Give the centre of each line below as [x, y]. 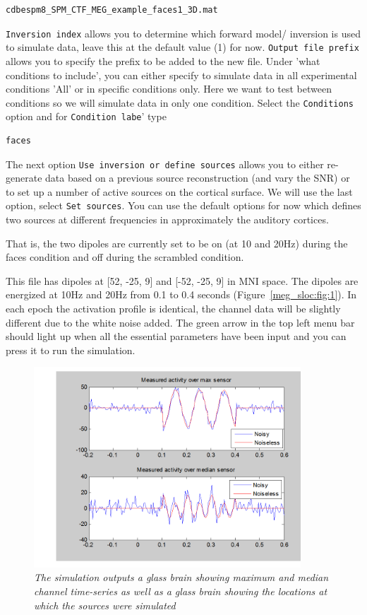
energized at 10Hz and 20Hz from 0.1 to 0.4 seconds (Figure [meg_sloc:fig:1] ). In [181, 294]
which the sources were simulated [105, 605]
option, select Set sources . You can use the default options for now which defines [183, 205]
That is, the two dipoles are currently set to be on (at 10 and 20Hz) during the [177, 243]
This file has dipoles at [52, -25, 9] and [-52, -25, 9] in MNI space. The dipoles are [182, 280]
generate [24, 178]
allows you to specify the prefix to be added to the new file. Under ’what [163, 60]
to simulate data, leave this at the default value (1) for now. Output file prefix [182, 47]
